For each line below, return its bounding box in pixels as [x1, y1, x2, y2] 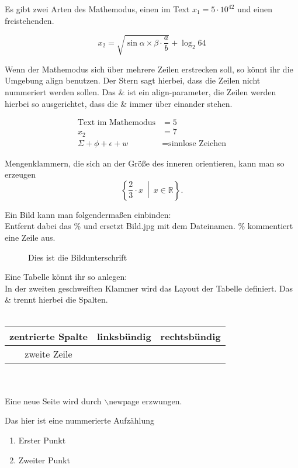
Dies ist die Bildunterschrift [28, 251, 127, 263]
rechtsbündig [160, 329, 221, 343]
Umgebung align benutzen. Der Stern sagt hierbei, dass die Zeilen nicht [5, 74, 261, 86]
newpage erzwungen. [109, 394, 182, 407]
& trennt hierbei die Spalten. [5, 293, 108, 306]
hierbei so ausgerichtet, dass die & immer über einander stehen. [5, 97, 233, 109]
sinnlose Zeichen [168, 139, 227, 148]
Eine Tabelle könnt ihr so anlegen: [5, 271, 127, 283]
